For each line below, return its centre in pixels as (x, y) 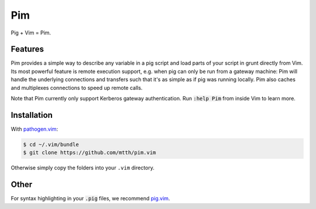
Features (27, 49)
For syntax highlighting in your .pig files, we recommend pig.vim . (90, 198)
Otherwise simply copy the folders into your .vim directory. (83, 168)
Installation (32, 115)
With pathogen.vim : (35, 129)
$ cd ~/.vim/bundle (51, 144)
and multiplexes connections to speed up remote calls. (77, 88)
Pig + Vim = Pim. (31, 33)
